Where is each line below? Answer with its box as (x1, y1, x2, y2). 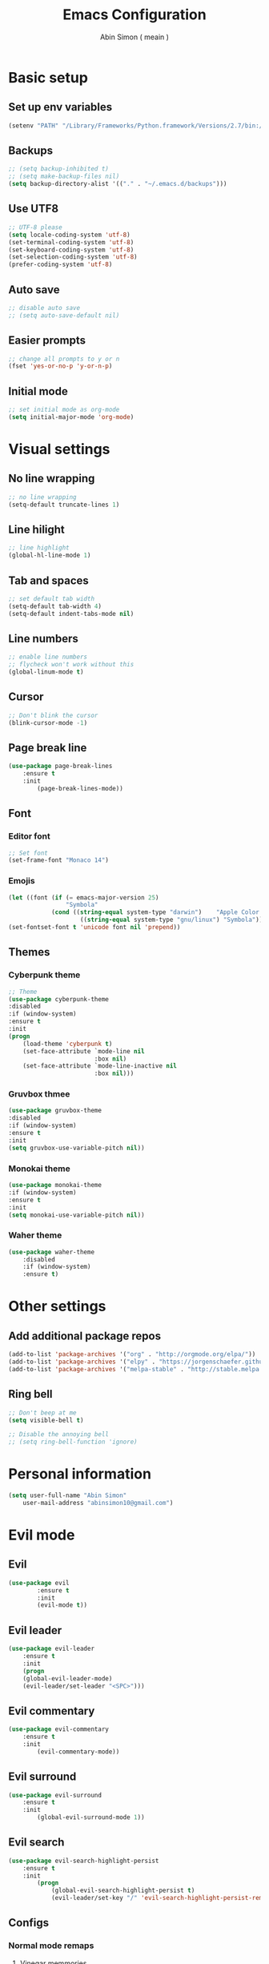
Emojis (8, 875, 35, 887)
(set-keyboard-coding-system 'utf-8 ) (8, 246, 134, 254)
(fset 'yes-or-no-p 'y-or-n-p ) (8, 362, 113, 370)
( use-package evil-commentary (8, 1725, 110, 1733)
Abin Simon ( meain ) (99, 32, 170, 42)
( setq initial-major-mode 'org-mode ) (8, 413, 134, 421)
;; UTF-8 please (8, 223, 62, 231)
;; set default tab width (8, 594, 94, 602)
